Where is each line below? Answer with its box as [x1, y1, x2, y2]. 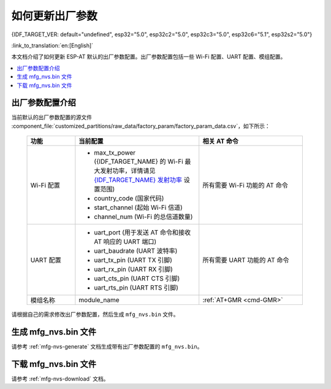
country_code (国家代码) [94, 194, 164, 202]
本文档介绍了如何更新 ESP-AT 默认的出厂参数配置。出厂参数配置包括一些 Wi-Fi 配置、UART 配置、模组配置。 [11, 53, 286, 61]
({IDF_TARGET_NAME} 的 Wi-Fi [94, 157, 183, 166]
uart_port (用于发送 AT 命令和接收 [94, 228, 191, 237]
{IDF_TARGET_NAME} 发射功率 [94, 175, 183, 184]
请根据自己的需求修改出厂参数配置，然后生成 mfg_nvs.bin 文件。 [11, 310, 179, 318]
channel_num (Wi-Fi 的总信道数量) [94, 212, 193, 221]
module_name [78, 296, 120, 304]
